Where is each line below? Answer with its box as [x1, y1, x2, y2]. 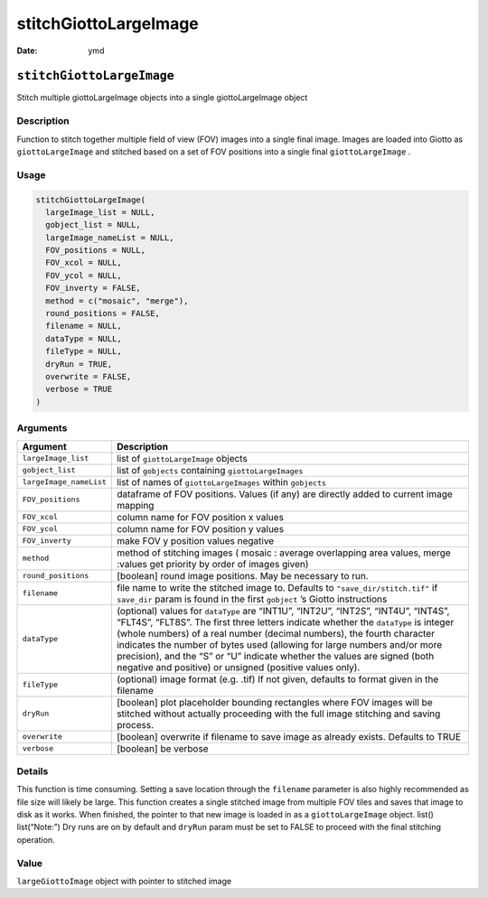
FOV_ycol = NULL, [45, 270, 122, 280]
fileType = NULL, [45, 346, 122, 357]
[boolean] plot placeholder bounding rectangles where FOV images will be [116, 696, 433, 708]
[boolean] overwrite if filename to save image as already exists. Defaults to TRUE [116, 730, 461, 743]
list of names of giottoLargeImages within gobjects [116, 475, 327, 488]
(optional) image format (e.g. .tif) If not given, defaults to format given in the [116, 673, 439, 686]
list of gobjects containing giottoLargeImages [116, 463, 304, 476]
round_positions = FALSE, [45, 308, 160, 319]
